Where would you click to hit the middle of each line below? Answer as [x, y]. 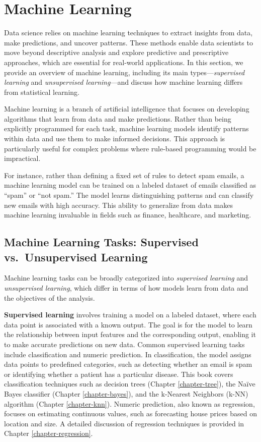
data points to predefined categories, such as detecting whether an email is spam [128, 364]
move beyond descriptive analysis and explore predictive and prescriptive [116, 52]
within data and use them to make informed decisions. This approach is [115, 139]
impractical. [22, 158]
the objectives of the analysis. [50, 297]
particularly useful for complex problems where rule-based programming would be [130, 148]
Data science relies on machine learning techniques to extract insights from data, [128, 33]
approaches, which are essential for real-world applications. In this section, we [124, 62]
